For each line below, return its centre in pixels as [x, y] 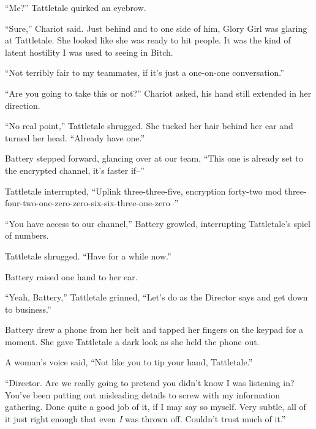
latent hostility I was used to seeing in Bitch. [89, 52]
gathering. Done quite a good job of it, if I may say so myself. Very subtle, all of [156, 407]
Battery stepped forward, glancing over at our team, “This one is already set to [154, 158]
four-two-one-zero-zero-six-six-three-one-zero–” [92, 203]
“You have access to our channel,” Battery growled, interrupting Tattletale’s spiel [158, 223]
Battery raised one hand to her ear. [71, 276]
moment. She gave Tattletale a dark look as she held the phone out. [132, 341]
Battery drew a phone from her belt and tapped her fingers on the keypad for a [154, 330]
